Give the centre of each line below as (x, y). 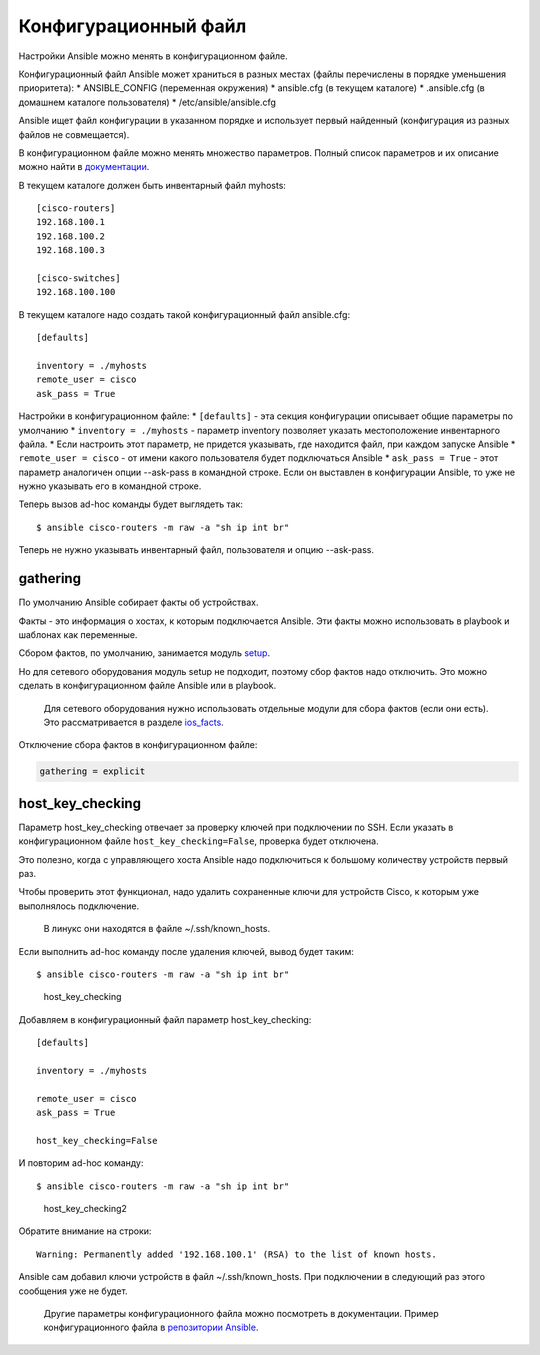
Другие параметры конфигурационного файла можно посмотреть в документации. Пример (241, 1313)
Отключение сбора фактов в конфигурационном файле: (138, 745)
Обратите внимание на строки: (85, 1231)
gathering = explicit (92, 771)
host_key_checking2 (85, 1208)
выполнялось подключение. (79, 906)
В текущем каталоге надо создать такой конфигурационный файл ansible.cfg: (184, 314)
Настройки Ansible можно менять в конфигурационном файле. (153, 56)
